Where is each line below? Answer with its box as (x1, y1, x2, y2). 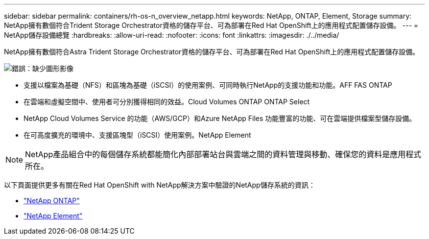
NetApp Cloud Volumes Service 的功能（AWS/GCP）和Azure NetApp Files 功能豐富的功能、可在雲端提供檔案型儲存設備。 (24, 114, 416, 122)
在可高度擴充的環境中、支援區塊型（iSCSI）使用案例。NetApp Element (24, 131, 251, 139)
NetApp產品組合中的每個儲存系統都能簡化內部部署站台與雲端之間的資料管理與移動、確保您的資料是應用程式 (25, 149, 422, 159)
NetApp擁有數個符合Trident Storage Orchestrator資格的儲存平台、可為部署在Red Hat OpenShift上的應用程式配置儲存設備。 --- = (4, 21, 419, 29)
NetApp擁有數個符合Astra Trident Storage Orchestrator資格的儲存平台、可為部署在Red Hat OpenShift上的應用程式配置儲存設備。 (4, 48, 420, 56)
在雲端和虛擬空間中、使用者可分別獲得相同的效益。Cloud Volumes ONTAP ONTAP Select (24, 97, 310, 106)
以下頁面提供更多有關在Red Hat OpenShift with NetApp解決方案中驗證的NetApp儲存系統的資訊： (4, 181, 315, 189)
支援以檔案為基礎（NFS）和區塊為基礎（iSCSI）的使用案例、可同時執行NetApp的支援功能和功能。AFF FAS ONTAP (24, 81, 392, 89)
